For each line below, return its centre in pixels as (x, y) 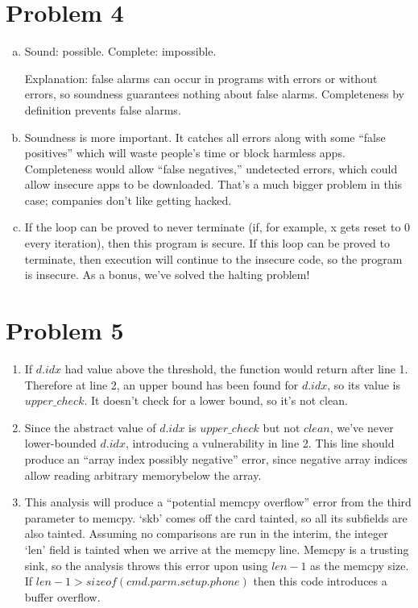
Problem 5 (65, 330)
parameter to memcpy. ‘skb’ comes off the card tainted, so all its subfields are (216, 517)
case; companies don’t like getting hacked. (128, 200)
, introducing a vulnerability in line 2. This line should (260, 443)
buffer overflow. (62, 596)
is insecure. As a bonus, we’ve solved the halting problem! (167, 275)
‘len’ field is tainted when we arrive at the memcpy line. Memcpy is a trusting (217, 549)
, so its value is (364, 384)
